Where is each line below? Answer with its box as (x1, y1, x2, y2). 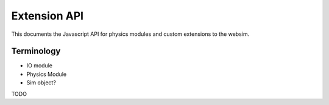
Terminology (11, 46, 61, 56)
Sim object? (26, 79, 56, 86)
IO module (26, 62, 53, 69)
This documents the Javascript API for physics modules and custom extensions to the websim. (11, 30, 250, 38)
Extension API (11, 9, 84, 22)
